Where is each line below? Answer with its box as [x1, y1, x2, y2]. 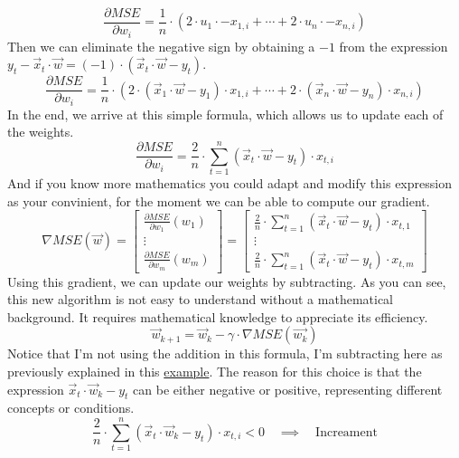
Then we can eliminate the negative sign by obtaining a [7, 36, 315, 55]
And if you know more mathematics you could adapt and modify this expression [7, 173, 452, 192]
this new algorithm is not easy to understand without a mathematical [7, 290, 393, 309]
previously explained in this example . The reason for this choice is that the [7, 362, 422, 381]
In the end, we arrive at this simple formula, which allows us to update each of [7, 104, 444, 123]
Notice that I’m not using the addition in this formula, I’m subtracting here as [7, 344, 443, 363]
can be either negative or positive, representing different [133, 379, 443, 398]
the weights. [7, 122, 74, 141]
